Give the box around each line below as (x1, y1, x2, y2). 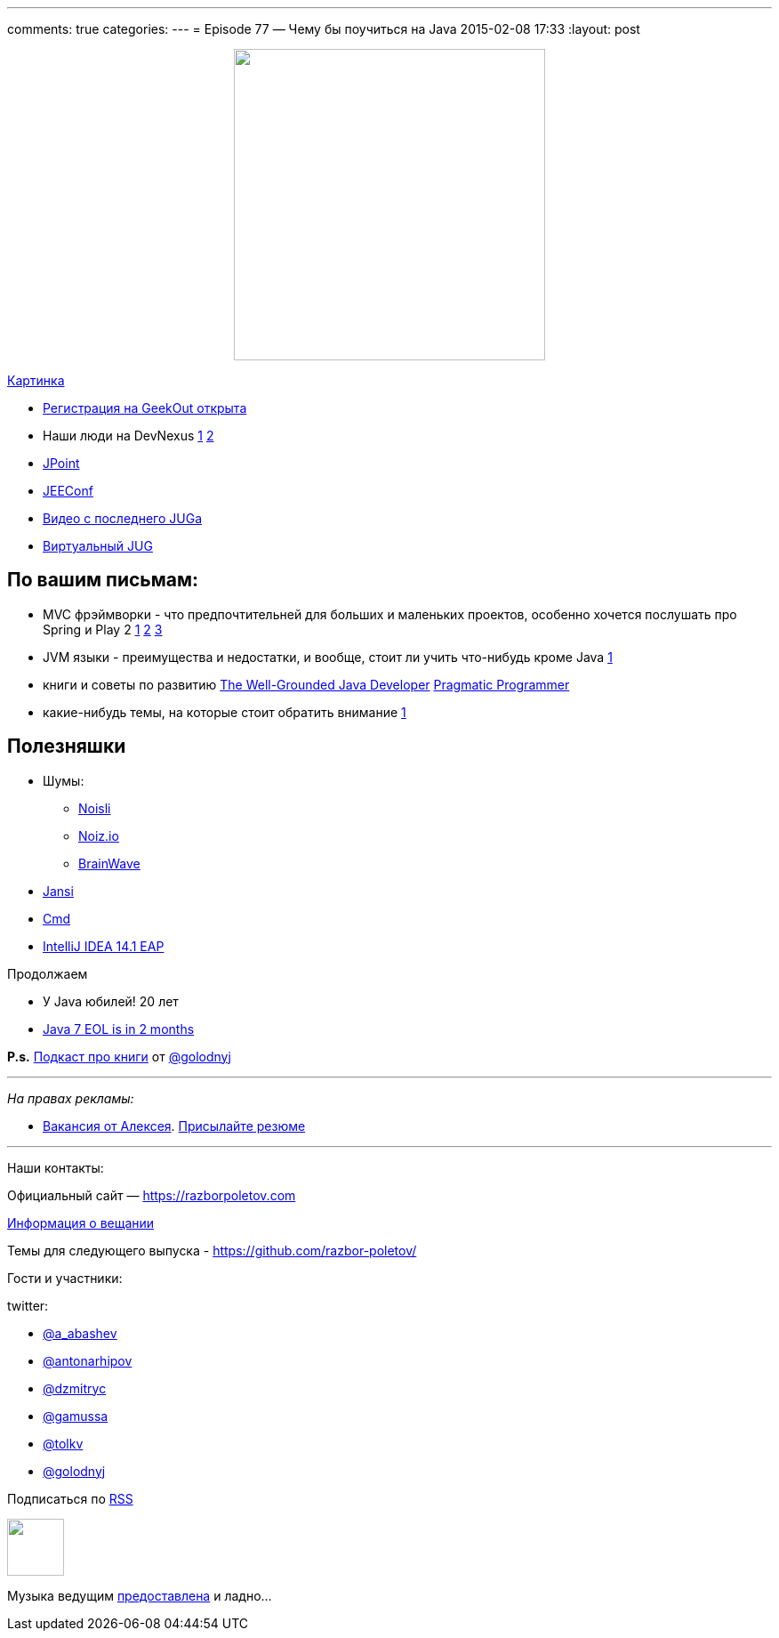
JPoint (43, 456, 80, 471)
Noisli (78, 800, 111, 816)
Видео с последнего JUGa (43, 511, 202, 526)
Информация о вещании (7, 1214, 155, 1231)
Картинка (7, 373, 65, 388)
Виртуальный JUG (43, 538, 153, 553)
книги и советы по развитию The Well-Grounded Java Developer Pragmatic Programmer (43, 676, 570, 692)
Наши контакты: (7, 1159, 104, 1175)
